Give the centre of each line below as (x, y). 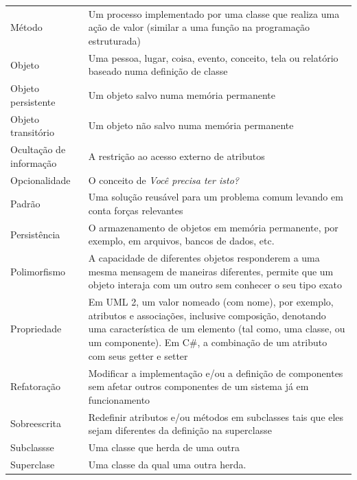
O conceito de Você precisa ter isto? (163, 180)
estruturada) (115, 40)
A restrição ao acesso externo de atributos (176, 156)
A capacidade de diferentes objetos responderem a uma (204, 258)
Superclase (33, 464)
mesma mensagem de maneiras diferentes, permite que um (211, 271)
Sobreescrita (36, 423)
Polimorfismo (38, 271)
